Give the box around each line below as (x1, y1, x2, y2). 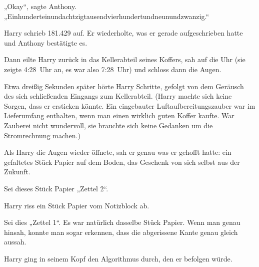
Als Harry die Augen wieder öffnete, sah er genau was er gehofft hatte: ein (4, 147, 231, 157)
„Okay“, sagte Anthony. (4, 1, 77, 11)
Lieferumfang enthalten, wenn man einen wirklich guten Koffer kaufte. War (4, 110, 234, 121)
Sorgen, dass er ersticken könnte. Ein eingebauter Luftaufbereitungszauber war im (4, 100, 255, 111)
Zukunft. (4, 166, 30, 177)
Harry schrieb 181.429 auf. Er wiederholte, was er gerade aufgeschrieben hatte (4, 28, 243, 38)
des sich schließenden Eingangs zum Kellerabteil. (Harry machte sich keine (4, 91, 232, 101)
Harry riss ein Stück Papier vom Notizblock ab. (4, 200, 149, 210)
